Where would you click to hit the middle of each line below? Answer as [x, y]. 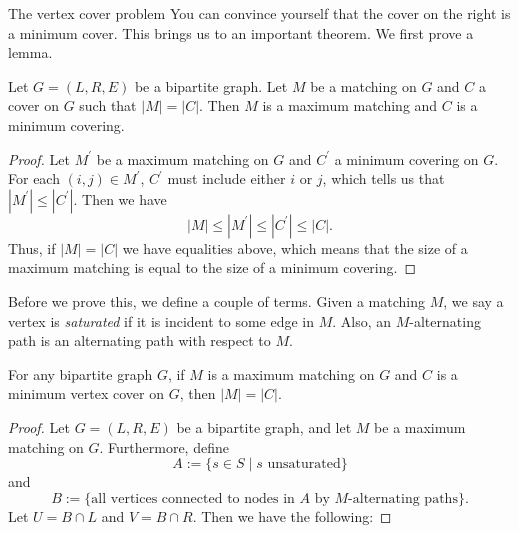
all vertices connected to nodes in [193, 498]
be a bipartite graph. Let [211, 85]
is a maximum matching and [350, 105]
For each [34, 178]
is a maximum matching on [291, 373]
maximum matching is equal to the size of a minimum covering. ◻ [212, 267]
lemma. [30, 52]
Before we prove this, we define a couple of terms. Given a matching [217, 300]
